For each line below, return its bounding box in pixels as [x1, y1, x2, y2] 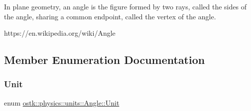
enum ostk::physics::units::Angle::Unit [4, 97, 120, 108]
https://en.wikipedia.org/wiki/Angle [4, 28, 116, 38]
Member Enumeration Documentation [4, 52, 205, 67]
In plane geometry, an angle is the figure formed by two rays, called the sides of [4, 1, 247, 11]
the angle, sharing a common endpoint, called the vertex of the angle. [4, 11, 216, 21]
